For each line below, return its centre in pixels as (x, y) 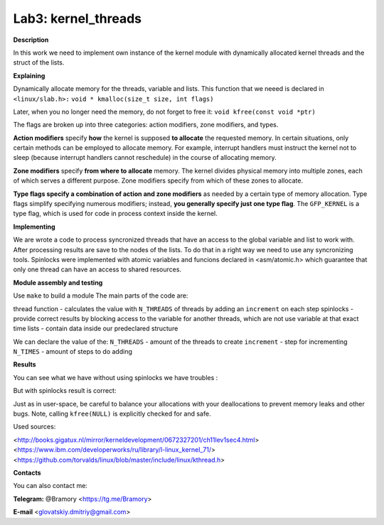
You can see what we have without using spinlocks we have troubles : (116, 377)
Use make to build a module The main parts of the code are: (101, 296)
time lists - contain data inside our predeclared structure (96, 329)
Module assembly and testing (58, 282)
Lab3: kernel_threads (78, 18)
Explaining (29, 75)
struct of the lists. (39, 63)
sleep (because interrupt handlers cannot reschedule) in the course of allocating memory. (145, 158)
